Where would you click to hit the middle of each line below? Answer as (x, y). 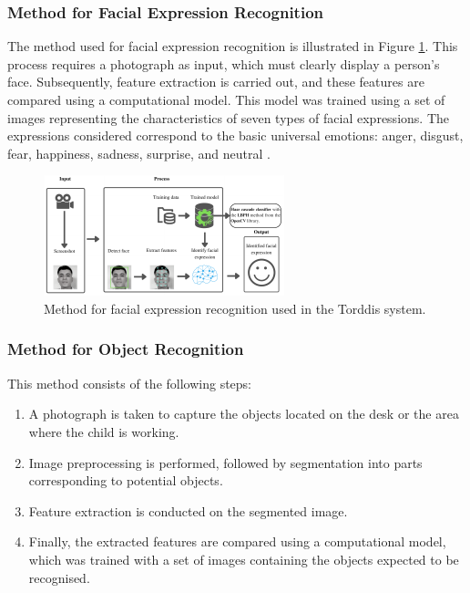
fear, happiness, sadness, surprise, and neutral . (139, 153)
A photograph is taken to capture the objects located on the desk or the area (244, 414)
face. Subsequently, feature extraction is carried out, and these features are (216, 82)
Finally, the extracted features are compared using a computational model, (237, 541)
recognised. (59, 577)
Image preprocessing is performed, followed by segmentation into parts (225, 462)
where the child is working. (104, 431)
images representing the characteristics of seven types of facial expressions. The (228, 117)
